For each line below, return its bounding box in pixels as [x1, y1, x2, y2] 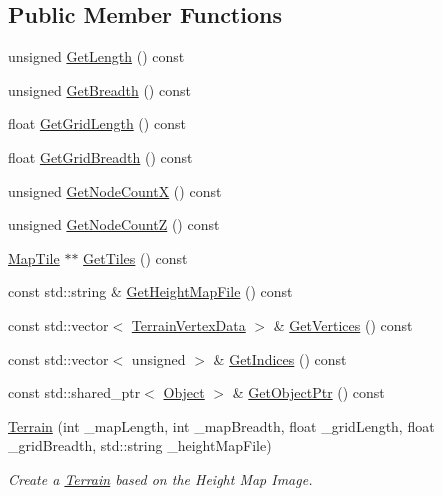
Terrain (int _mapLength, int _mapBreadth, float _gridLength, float [8, 415, 435, 436]
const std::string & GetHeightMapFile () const [8, 281, 293, 302]
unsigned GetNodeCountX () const [8, 180, 222, 201]
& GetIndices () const [213, 348, 347, 369]
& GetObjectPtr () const [232, 382, 385, 403]
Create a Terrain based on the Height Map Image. [8, 468, 313, 489]
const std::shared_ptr [8, 382, 141, 403]
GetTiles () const [83, 247, 188, 268]
